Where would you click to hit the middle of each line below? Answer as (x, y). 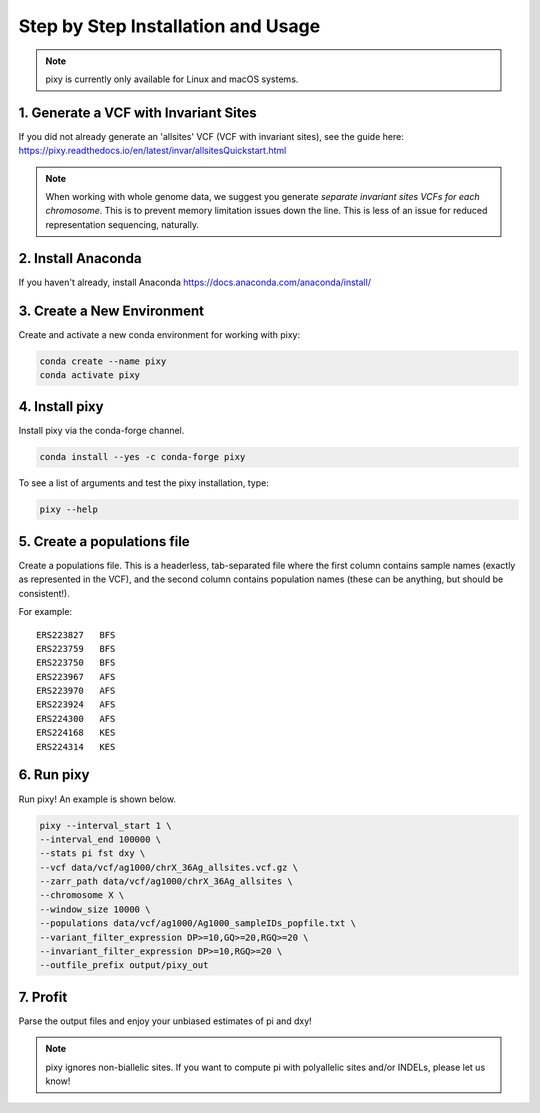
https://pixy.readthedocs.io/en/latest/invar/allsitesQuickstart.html (152, 151)
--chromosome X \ (82, 895)
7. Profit (43, 996)
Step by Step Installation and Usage (169, 26)
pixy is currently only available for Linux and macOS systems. (172, 79)
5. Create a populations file (104, 541)
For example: (45, 612)
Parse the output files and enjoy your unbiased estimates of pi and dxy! (165, 1021)
